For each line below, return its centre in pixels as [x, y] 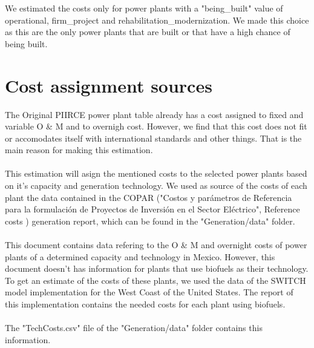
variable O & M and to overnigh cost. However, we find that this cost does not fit [156, 126]
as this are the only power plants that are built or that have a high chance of [148, 32]
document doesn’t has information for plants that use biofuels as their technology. [157, 268]
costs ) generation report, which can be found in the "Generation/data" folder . [150, 221]
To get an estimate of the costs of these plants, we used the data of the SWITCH [155, 280]
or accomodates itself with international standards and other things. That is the [153, 138]
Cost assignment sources [109, 85]
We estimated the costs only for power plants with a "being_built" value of [144, 8]
